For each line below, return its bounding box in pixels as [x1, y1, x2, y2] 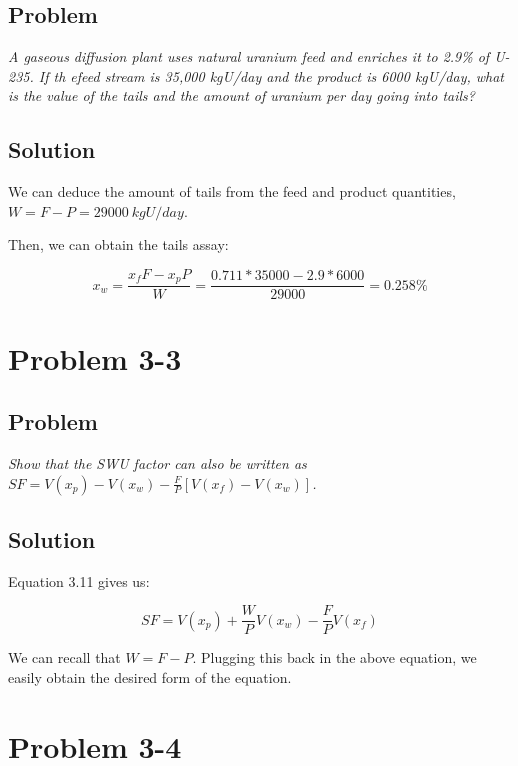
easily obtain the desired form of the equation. [8, 667, 292, 688]
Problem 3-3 [8, 337, 182, 378]
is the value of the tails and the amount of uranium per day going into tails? [8, 85, 475, 106]
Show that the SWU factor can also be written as [8, 453, 307, 474]
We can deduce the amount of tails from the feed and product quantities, [8, 181, 456, 202]
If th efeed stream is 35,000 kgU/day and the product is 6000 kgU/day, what [38, 65, 505, 86]
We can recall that [8, 647, 121, 668]
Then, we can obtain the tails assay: [8, 234, 229, 255]
